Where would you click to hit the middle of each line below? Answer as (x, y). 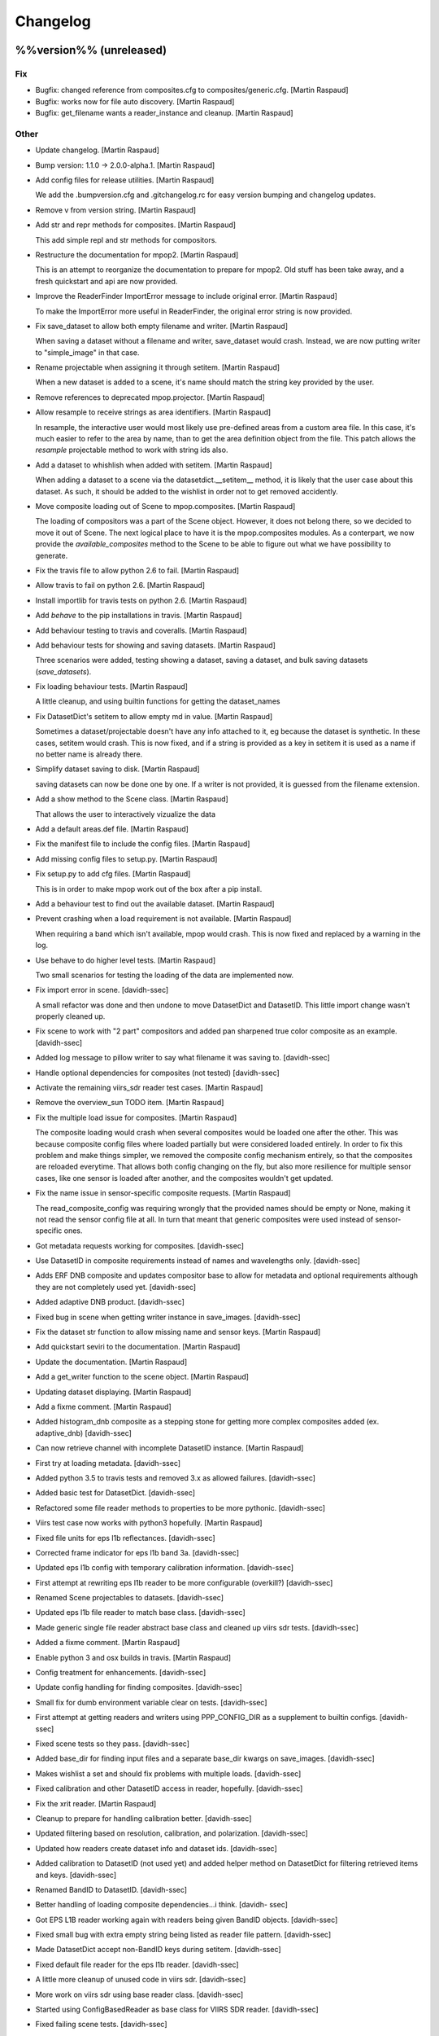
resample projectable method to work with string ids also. (132, 450)
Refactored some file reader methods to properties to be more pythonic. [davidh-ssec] (180, 1507)
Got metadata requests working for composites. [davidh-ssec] (139, 1245)
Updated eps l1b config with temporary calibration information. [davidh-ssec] (165, 1568)
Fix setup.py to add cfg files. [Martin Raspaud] (113, 874)
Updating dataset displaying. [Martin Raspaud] (113, 1392)
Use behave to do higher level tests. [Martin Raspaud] (126, 960)
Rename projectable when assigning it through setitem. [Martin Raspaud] (158, 367)
